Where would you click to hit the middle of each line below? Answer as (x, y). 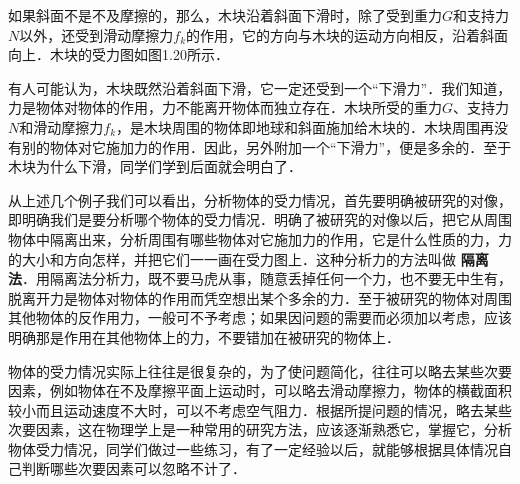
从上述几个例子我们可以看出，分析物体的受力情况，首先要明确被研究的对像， (260, 199)
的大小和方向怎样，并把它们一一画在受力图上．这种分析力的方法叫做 (232, 258)
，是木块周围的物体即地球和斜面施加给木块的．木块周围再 (305, 126)
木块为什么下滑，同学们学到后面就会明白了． (155, 166)
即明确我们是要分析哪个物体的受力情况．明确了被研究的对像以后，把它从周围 (260, 219)
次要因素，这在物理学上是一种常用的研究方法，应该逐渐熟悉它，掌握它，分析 (260, 429)
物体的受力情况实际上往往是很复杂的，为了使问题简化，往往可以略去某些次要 (260, 370)
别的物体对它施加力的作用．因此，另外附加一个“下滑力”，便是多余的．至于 (266, 146)
